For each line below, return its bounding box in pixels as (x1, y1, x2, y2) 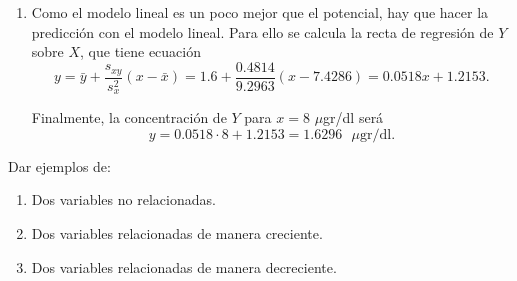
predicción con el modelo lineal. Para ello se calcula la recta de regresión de (31, 21, 494, 42)
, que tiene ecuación (80, 41, 201, 62)
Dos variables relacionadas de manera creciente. (31, 223, 323, 244)
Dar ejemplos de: (8, 155, 111, 176)
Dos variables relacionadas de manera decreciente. (31, 256, 337, 277)
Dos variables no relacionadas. (31, 189, 216, 210)
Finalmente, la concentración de (31, 107, 227, 128)
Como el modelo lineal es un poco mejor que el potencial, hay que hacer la (31, 2, 489, 22)
